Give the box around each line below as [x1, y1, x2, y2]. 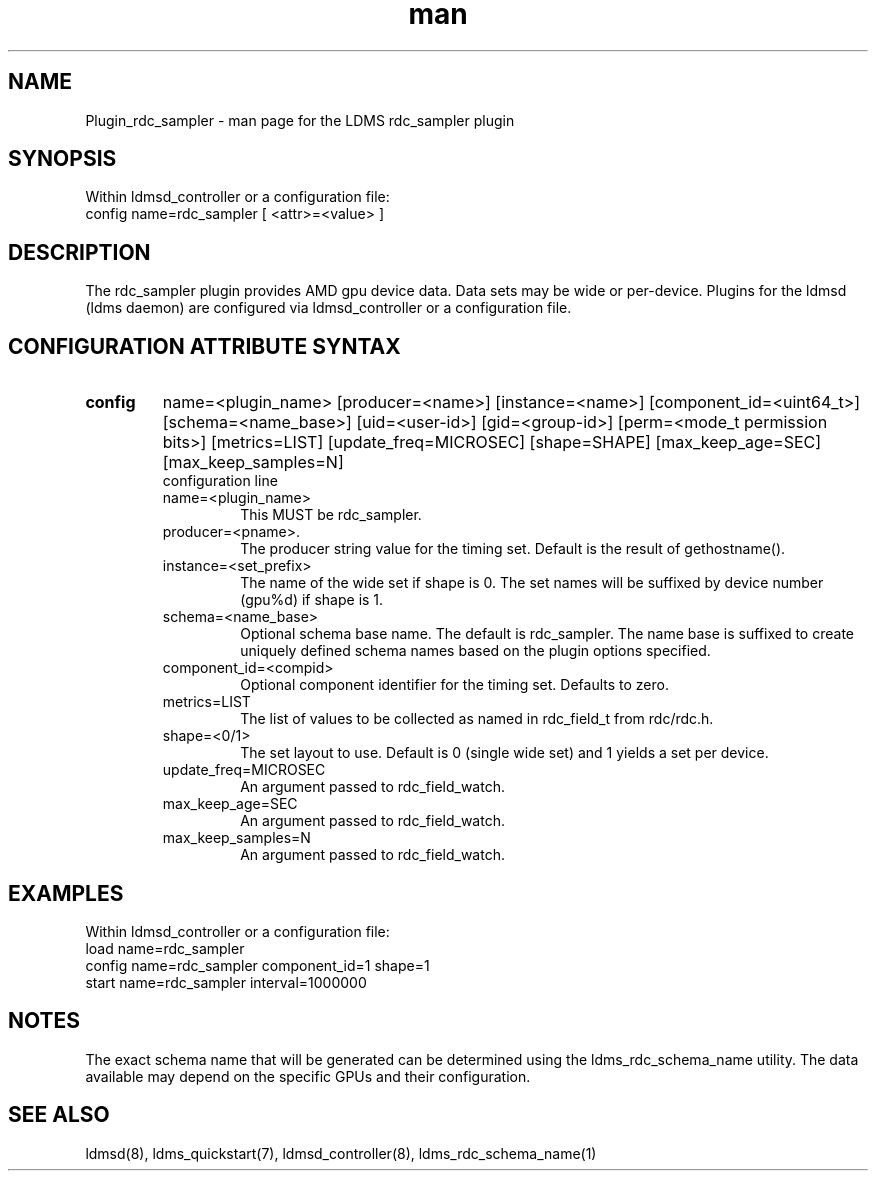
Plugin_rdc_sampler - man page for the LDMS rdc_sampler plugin [85, 111, 515, 129]
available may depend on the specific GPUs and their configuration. [85, 1067, 531, 1085]
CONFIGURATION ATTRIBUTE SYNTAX [8, 333, 401, 359]
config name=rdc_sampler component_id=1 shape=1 [85, 956, 430, 974]
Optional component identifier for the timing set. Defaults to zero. [240, 676, 669, 694]
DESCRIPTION [8, 239, 151, 265]
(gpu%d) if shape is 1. [240, 591, 384, 609]
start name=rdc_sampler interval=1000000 [85, 973, 367, 991]
